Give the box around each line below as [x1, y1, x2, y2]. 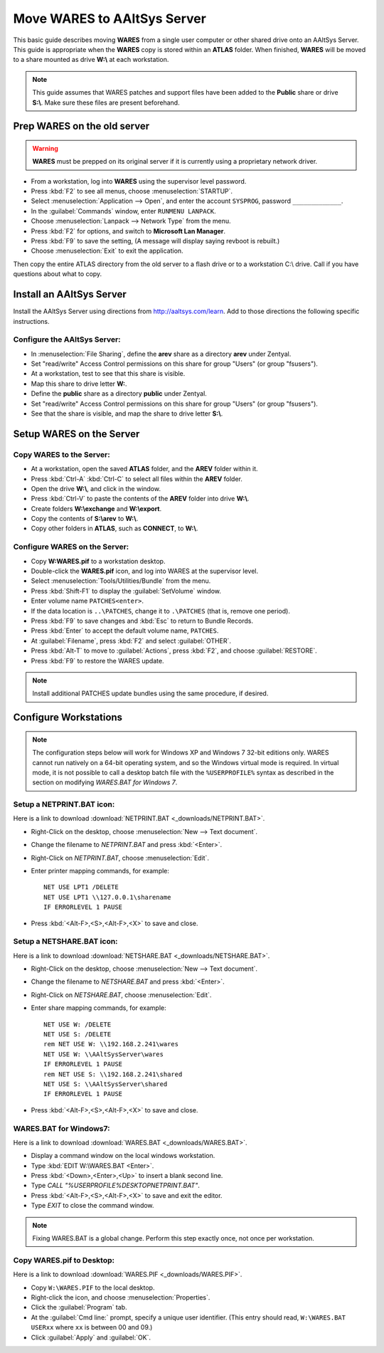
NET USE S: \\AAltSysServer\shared [43, 1080, 168, 1088]
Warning [32, 144, 58, 152]
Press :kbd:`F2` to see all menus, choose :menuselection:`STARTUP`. [31, 187, 233, 196]
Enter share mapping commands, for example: [31, 1004, 166, 1012]
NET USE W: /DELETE [43, 1020, 112, 1028]
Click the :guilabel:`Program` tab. [31, 1303, 127, 1312]
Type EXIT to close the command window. [31, 1201, 154, 1210]
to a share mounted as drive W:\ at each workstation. [13, 56, 169, 64]
